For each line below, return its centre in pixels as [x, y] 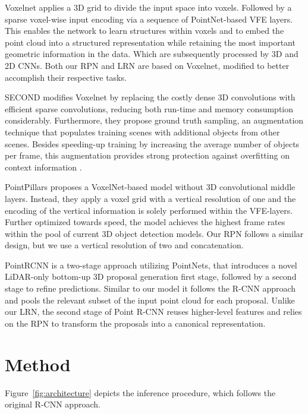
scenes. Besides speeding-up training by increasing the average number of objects [152, 143]
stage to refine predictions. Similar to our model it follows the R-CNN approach [150, 288]
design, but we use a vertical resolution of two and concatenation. [124, 245]
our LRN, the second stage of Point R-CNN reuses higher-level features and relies [153, 312]
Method [38, 364]
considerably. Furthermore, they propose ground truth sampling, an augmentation [154, 120]
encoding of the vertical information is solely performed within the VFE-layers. [149, 210]
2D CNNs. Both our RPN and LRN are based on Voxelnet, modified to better [147, 65]
